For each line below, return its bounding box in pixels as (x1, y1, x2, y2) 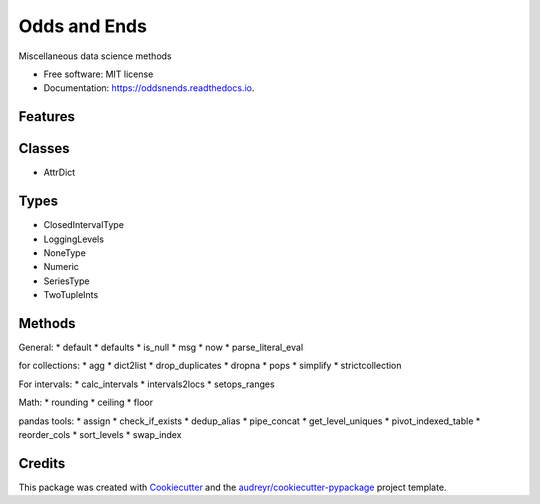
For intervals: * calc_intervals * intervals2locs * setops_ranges (18, 378, 275, 390)
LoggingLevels (43, 233, 105, 245)
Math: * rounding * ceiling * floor (18, 396, 154, 409)
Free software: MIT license (43, 68, 154, 80)
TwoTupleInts (43, 289, 99, 301)
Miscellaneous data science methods (18, 50, 172, 62)
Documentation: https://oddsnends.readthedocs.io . (43, 82, 255, 94)
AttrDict (43, 166, 76, 179)
